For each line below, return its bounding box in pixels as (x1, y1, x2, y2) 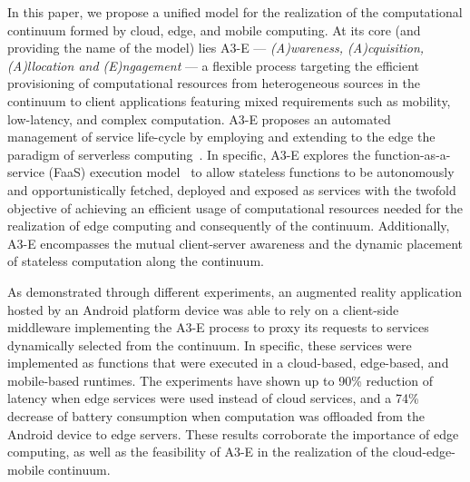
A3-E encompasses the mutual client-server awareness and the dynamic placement (7, 233, 463, 252)
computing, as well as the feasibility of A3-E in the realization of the (7, 442, 389, 461)
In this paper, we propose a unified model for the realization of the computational (7, 3, 463, 21)
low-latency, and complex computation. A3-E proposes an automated (7, 109, 391, 128)
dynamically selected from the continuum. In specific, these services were (7, 335, 412, 354)
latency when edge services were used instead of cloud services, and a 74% (7, 389, 419, 408)
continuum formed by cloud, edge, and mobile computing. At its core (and (7, 20, 421, 39)
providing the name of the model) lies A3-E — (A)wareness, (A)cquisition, (7, 38, 425, 57)
